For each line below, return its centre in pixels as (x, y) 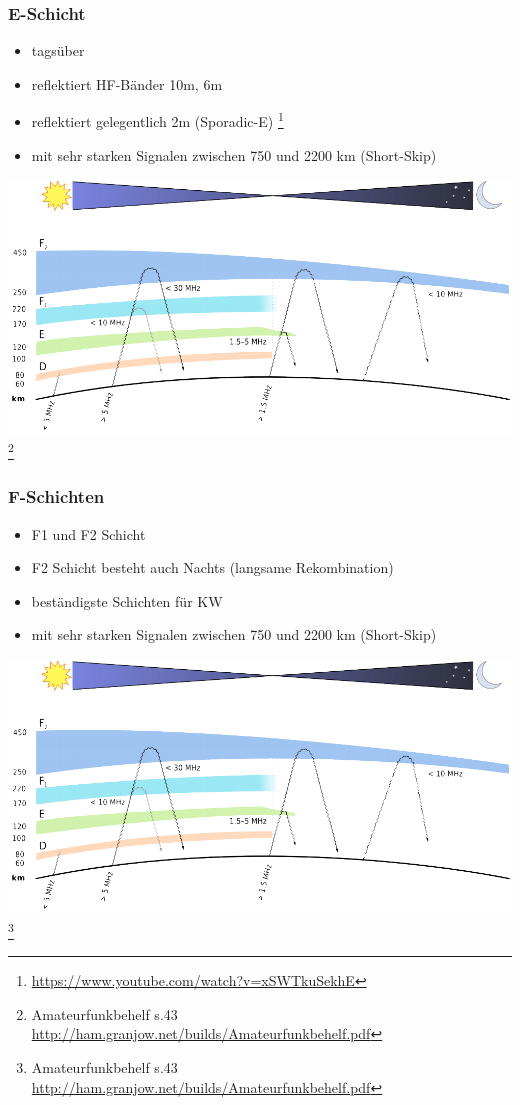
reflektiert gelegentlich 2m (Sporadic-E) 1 (157, 120)
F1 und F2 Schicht (88, 533)
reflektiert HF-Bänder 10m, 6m (127, 83)
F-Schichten (56, 496)
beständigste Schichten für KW (127, 600)
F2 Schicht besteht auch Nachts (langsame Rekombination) (212, 567)
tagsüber (58, 50)
